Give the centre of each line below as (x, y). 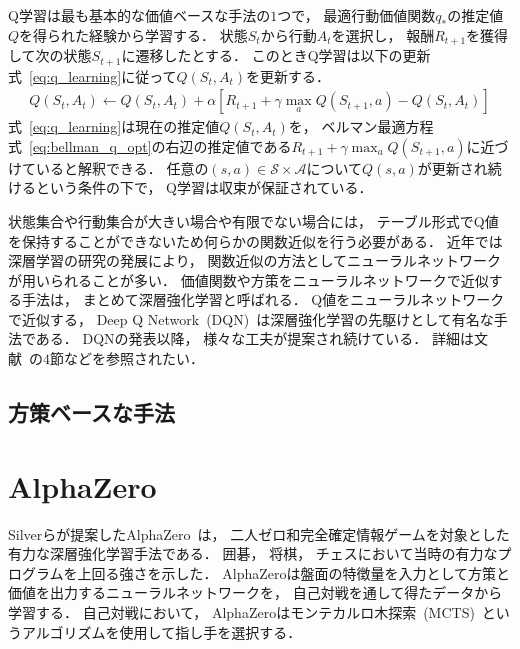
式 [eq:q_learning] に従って (92, 75)
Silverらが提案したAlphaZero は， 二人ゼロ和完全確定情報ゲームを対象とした (259, 533)
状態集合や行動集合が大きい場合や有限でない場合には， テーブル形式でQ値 (253, 220)
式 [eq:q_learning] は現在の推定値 (114, 126)
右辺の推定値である (228, 145)
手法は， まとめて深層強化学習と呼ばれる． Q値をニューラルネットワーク (263, 299)
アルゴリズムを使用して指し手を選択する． (161, 631)
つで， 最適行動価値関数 (356, 15)
